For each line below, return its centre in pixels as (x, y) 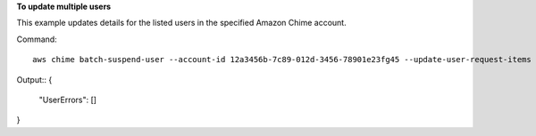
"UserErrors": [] (68, 100)
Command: (37, 39)
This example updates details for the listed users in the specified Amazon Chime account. (182, 23)
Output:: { (34, 79)
